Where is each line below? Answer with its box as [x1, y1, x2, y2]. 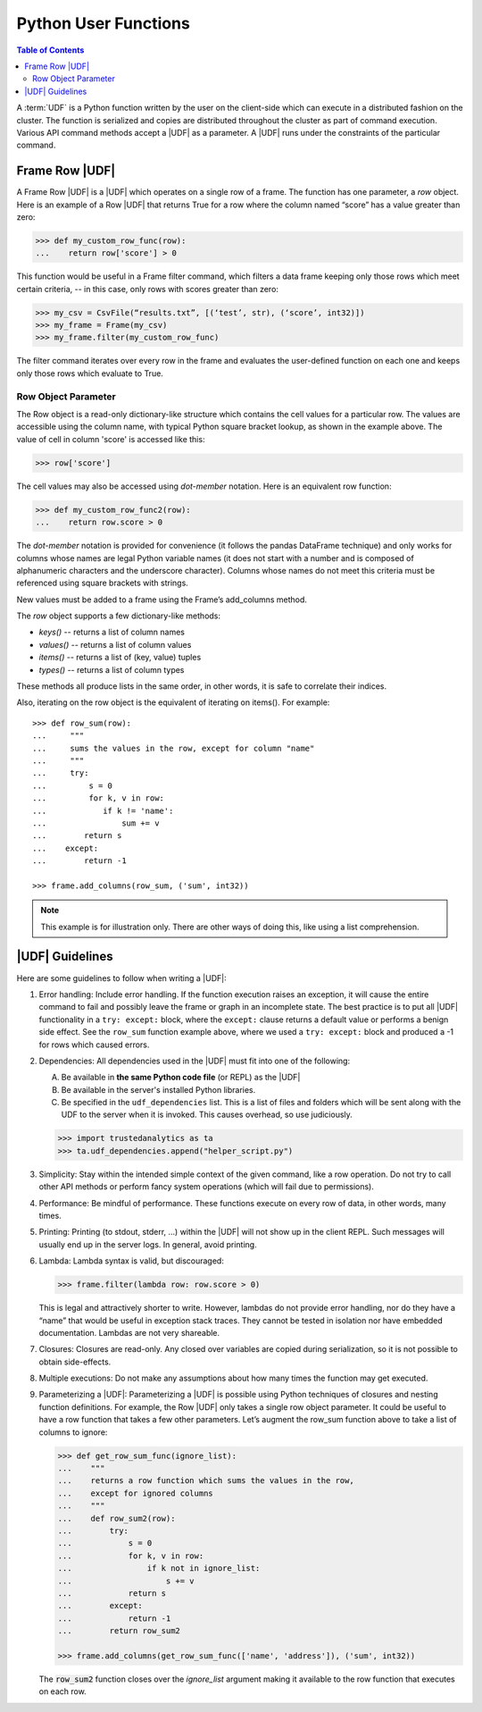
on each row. [38, 1686, 87, 1697]
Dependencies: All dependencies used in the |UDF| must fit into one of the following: [38, 1055, 351, 1066]
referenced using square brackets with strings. [16, 577, 189, 589]
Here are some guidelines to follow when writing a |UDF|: [16, 972, 227, 983]
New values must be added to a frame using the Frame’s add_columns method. [16, 594, 308, 605]
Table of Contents [16, 45, 85, 55]
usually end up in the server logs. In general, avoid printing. [38, 1238, 258, 1250]
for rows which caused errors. [38, 1039, 150, 1050]
